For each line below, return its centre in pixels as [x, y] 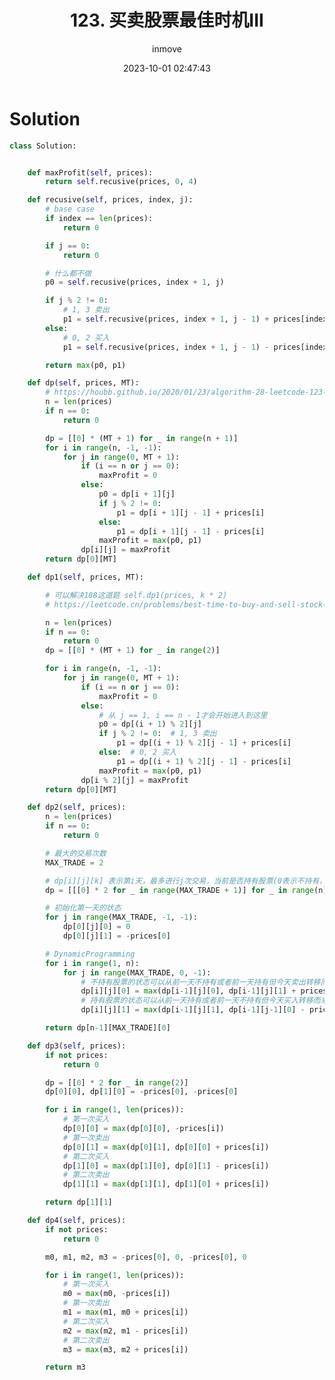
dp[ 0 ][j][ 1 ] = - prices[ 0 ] [116, 936]
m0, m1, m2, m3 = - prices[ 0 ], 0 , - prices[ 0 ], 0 [146, 1257]
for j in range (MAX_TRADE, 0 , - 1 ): [137, 972]
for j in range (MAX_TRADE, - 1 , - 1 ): [121, 917]
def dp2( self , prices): [77, 807]
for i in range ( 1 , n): [92, 963]
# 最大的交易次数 [76, 853]
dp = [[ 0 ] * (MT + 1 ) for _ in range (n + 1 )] [142, 438]
